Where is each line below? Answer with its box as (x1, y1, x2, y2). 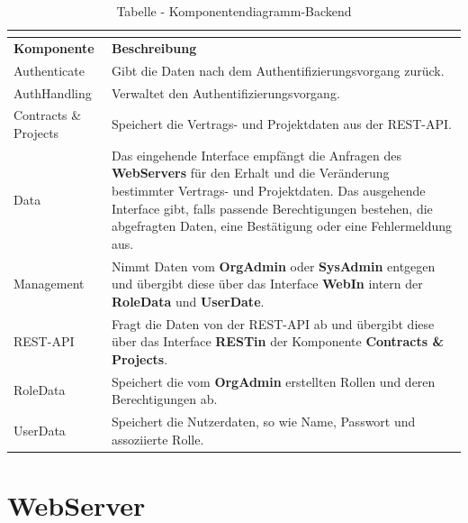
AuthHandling (13, 83, 92, 102)
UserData (13, 420, 66, 439)
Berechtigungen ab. (112, 390, 218, 408)
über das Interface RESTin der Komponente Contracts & (112, 332, 444, 351)
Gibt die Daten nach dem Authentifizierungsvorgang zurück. (112, 60, 445, 79)
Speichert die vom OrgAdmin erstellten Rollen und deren (112, 372, 436, 390)
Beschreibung (112, 38, 197, 57)
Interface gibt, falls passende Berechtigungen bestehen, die (112, 198, 433, 217)
